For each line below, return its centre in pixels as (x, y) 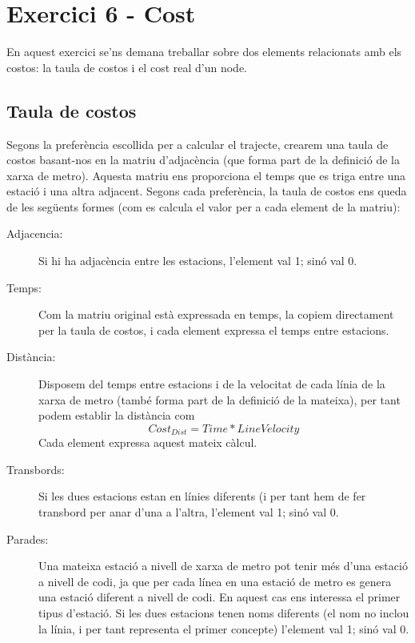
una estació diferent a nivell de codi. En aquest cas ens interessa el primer (219, 597)
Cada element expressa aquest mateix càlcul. (148, 442)
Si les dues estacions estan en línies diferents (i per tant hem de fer (202, 496)
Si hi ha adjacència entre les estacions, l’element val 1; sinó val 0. (198, 261)
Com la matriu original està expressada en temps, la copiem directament (216, 314)
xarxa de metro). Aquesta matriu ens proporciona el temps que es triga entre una (206, 175)
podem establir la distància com (117, 415)
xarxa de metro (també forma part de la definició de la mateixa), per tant (219, 399)
